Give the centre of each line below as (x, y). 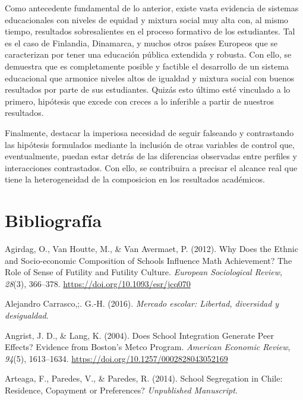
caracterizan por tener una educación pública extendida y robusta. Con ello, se (148, 54)
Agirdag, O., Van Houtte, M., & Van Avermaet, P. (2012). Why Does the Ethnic (151, 249)
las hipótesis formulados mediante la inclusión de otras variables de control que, (150, 144)
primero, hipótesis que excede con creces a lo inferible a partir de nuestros (139, 101)
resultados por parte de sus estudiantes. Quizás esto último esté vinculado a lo (148, 89)
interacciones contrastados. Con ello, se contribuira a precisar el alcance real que (151, 167)
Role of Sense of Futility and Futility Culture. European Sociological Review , (143, 272)
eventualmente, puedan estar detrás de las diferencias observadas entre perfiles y (151, 156)
